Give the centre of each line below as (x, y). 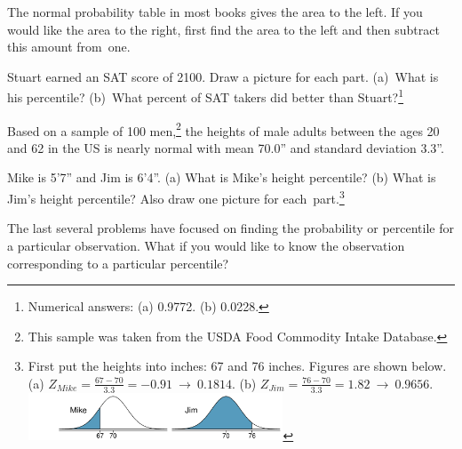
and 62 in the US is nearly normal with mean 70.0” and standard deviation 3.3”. (226, 147)
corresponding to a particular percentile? (118, 263)
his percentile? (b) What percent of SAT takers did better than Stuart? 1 (206, 96)
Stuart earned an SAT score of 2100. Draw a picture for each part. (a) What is (223, 76)
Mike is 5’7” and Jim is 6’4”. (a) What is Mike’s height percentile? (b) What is (222, 177)
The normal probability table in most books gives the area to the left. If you (215, 12)
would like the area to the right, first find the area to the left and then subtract (223, 29)
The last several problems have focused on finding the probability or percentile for (231, 228)
